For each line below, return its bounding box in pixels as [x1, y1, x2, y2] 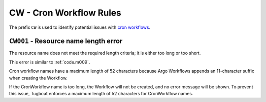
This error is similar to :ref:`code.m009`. [9, 59, 91, 65]
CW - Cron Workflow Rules [9, 7, 122, 18]
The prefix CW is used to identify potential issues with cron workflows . [9, 24, 150, 30]
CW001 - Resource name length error [9, 37, 123, 45]
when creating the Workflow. [9, 75, 67, 81]
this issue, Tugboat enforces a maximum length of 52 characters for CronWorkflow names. [9, 91, 193, 97]
